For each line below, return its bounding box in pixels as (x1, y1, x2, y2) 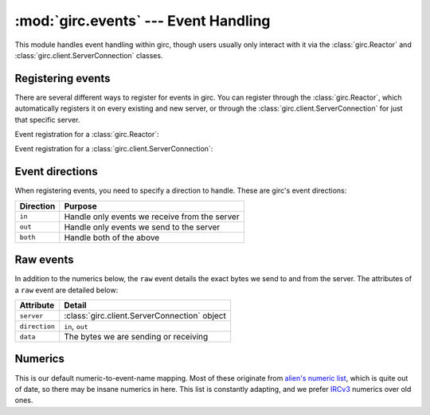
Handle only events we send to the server (64, 221, 221, 233)
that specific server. (14, 115, 80, 124)
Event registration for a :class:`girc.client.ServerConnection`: (14, 144, 213, 154)
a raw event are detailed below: (14, 285, 119, 295)
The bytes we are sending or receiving (64, 331, 209, 342)
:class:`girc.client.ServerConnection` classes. (14, 50, 163, 60)
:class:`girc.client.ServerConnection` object (64, 311, 226, 321)
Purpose (64, 200, 97, 211)
